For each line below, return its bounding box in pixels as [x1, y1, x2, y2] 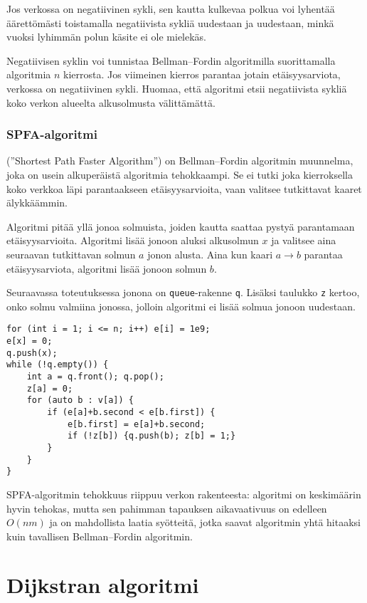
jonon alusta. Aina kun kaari [147, 246, 273, 261]
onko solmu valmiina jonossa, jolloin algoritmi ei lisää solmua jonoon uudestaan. [6, 298, 356, 313]
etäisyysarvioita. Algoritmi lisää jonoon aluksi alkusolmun [6, 233, 259, 248]
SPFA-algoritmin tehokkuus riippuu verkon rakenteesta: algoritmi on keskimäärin [6, 486, 361, 501]
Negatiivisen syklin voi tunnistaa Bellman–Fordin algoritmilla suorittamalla [6, 53, 336, 68]
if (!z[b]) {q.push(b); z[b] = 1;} [67, 431, 236, 441]
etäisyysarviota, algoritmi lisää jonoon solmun [6, 261, 207, 276]
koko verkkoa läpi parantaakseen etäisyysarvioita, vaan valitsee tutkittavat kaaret [6, 181, 362, 196]
